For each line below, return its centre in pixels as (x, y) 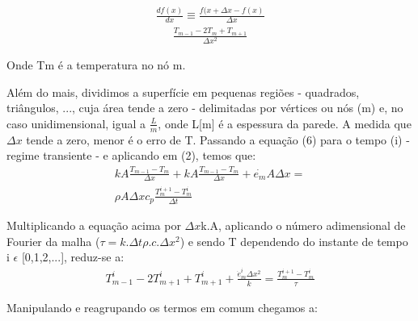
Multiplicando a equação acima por (94, 225)
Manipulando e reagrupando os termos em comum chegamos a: (162, 308)
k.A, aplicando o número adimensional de (303, 225)
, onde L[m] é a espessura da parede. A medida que (285, 123)
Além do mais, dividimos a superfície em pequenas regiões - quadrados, (183, 92)
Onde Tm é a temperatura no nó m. (96, 65)
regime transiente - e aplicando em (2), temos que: (131, 155)
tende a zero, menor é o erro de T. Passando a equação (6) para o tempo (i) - (218, 139)
